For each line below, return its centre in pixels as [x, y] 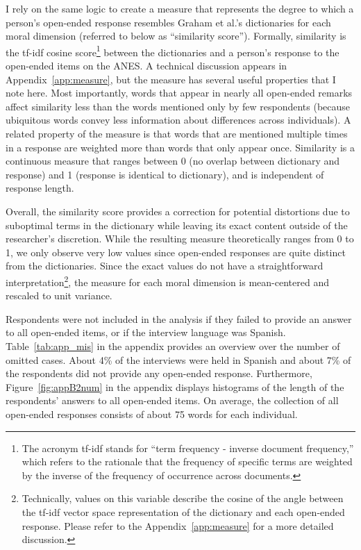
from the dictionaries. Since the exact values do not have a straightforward [165, 266]
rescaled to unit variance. [59, 295]
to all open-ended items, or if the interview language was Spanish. [146, 332]
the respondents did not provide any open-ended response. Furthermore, [159, 373]
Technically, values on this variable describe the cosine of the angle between [183, 498]
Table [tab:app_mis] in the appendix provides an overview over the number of [173, 345]
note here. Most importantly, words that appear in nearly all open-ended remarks [179, 93]
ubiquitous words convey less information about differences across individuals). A [178, 120]
